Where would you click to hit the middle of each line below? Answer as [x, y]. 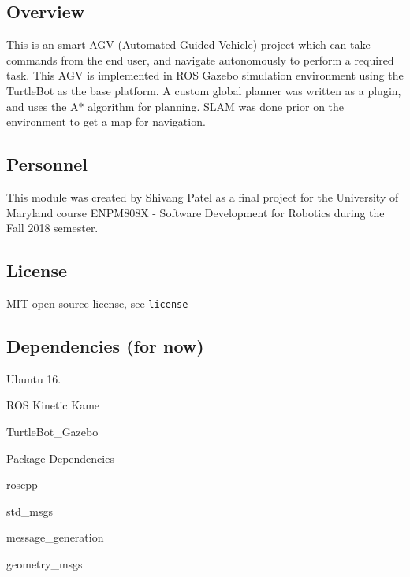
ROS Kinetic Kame [53, 405]
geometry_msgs [45, 563]
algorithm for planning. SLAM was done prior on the [216, 106]
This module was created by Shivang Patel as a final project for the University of [203, 196]
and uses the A [43, 106]
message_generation [55, 537]
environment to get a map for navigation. [106, 122]
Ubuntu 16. [34, 378]
